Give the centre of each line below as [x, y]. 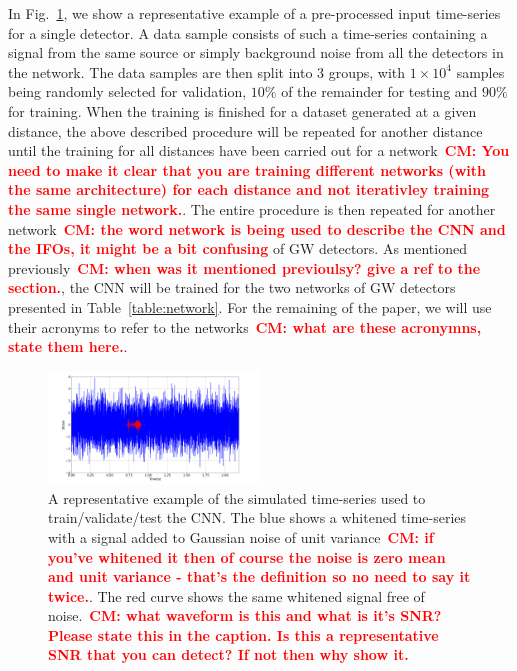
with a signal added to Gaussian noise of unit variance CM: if [241, 536]
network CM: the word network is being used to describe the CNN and [257, 228]
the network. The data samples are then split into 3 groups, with [207, 71]
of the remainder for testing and [379, 91]
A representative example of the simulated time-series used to [237, 497]
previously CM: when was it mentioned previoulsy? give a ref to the [244, 267]
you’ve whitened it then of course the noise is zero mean [247, 556]
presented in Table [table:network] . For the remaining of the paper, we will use [250, 306]
